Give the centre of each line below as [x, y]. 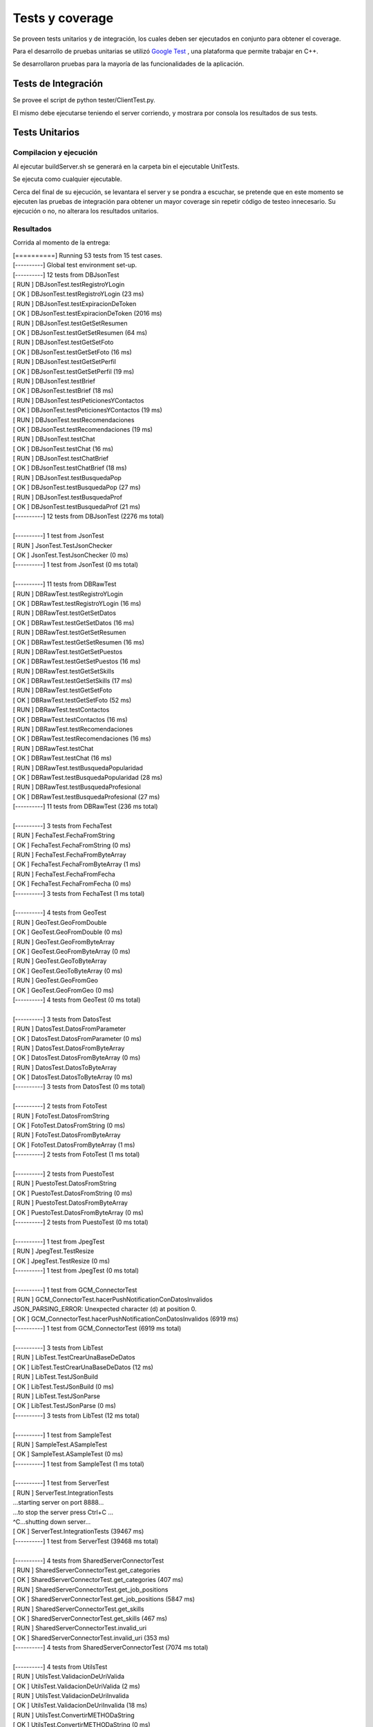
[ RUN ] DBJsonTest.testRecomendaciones [74, 420]
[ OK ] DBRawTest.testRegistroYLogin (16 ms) [77, 603]
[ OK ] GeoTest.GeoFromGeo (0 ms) [63, 990]
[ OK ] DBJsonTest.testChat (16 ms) [63, 448]
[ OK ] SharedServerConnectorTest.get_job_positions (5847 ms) [104, 1599]
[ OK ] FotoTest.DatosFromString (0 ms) [69, 1125]
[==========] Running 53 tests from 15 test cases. [87, 255]
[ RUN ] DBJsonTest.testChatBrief [61, 459]
